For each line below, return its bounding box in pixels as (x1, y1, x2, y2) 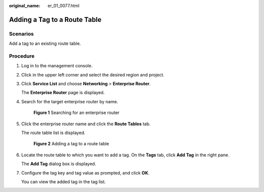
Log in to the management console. (21, 63, 93, 69)
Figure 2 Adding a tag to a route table (33, 141, 110, 147)
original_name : (9, 3, 41, 8)
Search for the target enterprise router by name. (21, 98, 118, 104)
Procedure (9, 53, 35, 59)
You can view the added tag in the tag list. (21, 178, 106, 185)
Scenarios (9, 30, 34, 37)
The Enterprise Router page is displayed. (21, 90, 105, 96)
